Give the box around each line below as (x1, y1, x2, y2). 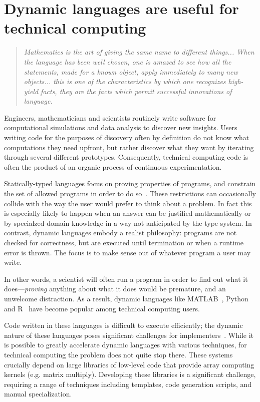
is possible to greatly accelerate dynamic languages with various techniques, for (4, 339, 247, 350)
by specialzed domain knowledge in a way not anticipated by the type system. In (4, 217, 252, 228)
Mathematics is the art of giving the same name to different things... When (24, 47, 254, 57)
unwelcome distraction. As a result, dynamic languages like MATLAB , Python (4, 293, 248, 303)
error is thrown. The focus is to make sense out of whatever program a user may (4, 247, 251, 257)
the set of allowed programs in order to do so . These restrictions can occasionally (4, 188, 256, 199)
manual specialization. (4, 388, 72, 399)
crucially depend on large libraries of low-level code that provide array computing (4, 359, 254, 369)
